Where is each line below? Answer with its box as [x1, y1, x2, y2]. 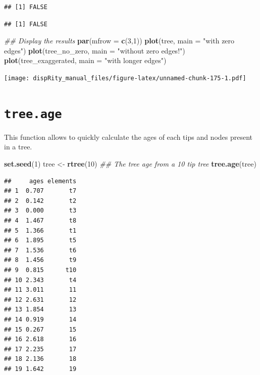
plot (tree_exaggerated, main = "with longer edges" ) [4, 55, 167, 66]
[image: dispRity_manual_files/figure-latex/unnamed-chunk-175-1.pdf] [4, 74, 246, 82]
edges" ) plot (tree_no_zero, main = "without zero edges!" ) [4, 45, 185, 56]
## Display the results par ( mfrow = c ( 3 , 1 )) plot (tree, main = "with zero [4, 35, 235, 46]
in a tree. [4, 141, 32, 152]
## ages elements [4, 177, 77, 185]
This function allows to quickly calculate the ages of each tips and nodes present [4, 131, 253, 142]
